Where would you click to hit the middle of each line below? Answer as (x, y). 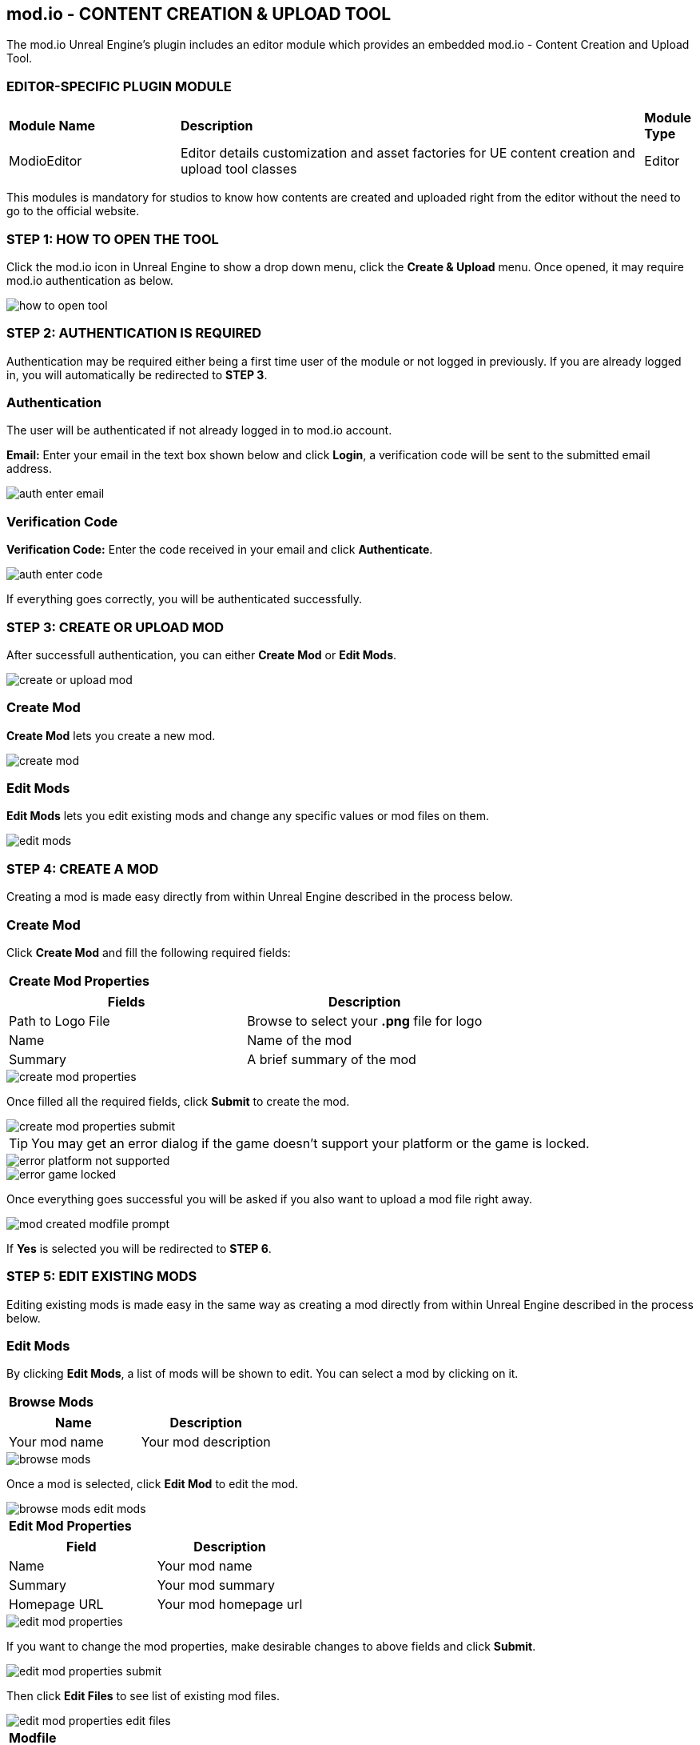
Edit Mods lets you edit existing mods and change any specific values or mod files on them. (248, 816)
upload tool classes (239, 169)
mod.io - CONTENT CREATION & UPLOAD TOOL (199, 14)
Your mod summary (216, 1585)
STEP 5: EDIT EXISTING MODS (102, 1277)
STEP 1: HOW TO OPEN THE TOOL (113, 239)
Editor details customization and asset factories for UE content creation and (408, 153)
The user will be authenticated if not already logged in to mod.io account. (199, 430)
